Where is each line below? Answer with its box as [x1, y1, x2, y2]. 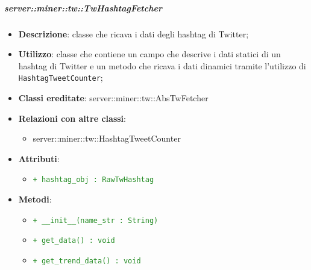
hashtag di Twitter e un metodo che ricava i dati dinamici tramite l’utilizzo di [18, 59, 306, 72]
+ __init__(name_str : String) [33, 216, 159, 225]
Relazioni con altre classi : [18, 111, 126, 124]
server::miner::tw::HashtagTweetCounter [33, 132, 181, 145]
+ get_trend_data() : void [33, 256, 141, 265]
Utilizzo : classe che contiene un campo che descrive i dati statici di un [18, 48, 281, 60]
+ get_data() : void [33, 236, 115, 245]
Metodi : [18, 193, 52, 206]
